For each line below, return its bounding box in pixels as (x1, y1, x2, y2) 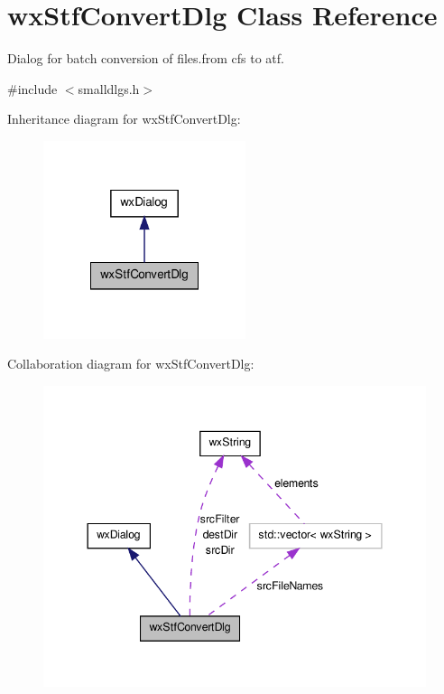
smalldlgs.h (78, 79, 140, 98)
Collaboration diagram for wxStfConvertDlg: (7, 354, 254, 373)
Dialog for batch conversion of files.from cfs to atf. (7, 49, 284, 68)
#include (7, 79, 58, 98)
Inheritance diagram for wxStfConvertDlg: (7, 109, 241, 128)
